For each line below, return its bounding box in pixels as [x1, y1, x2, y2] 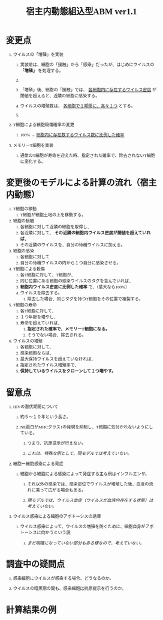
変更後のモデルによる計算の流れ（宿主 [5, 178, 157, 188]
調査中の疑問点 [5, 559, 65, 569]
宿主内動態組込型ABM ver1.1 [25, 7, 138, 17]
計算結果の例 [5, 605, 57, 615]
